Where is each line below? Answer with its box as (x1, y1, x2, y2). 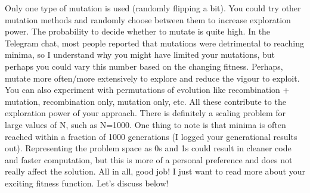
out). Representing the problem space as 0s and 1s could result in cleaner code (5, 142, 292, 154)
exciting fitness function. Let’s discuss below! (5, 176, 169, 189)
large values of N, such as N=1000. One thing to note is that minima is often (5, 118, 286, 130)
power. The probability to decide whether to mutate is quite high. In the (5, 25, 271, 38)
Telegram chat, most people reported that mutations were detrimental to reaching (5, 36, 305, 49)
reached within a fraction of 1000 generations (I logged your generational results (5, 130, 297, 142)
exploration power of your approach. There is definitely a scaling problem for (5, 107, 286, 119)
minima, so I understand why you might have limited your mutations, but (5, 48, 275, 61)
